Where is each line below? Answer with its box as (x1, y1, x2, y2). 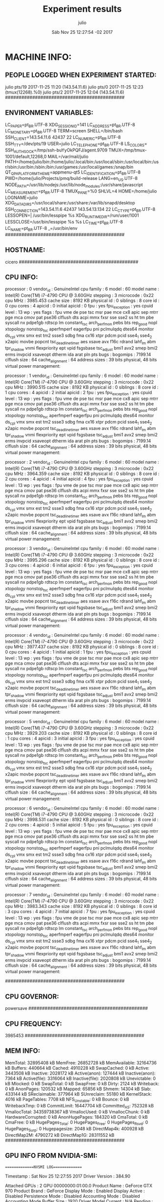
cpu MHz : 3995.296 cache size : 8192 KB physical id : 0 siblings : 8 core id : (5, 557, 160, 563)
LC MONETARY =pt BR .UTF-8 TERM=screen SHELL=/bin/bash (5, 128, 123, 135)
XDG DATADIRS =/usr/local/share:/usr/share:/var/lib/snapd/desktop (5, 200, 136, 207)
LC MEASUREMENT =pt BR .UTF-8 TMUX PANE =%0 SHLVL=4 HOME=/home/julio (5, 188, 157, 195)
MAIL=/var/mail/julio (47, 153, 89, 159)
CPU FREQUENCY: (5, 1020, 62, 1028)
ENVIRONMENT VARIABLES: (5, 109, 94, 117)
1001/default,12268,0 (5, 153, 47, 159)
